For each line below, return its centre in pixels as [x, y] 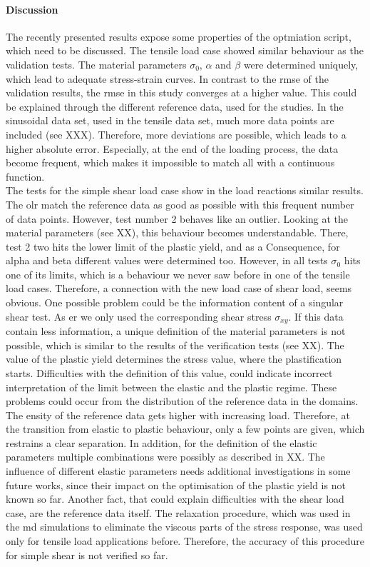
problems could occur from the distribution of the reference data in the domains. [182, 401]
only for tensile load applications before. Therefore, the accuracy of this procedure [185, 541]
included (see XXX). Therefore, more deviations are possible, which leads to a [176, 134]
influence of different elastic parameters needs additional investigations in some [178, 471]
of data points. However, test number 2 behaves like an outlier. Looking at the [177, 218]
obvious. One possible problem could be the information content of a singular [175, 302]
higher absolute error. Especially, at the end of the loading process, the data [172, 148]
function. [25, 176]
